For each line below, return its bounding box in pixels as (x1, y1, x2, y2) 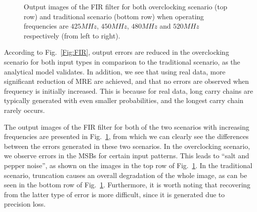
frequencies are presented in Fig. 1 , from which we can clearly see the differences (4, 131, 249, 141)
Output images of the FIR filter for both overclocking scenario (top (24, 1, 227, 11)
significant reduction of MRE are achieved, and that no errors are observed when (4, 76, 249, 86)
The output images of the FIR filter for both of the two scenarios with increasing (4, 121, 250, 132)
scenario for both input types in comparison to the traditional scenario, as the (4, 56, 240, 67)
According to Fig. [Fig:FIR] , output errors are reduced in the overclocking (4, 47, 229, 57)
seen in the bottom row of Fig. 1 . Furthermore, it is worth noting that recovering (4, 179, 251, 190)
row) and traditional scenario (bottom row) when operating (24, 11, 204, 21)
